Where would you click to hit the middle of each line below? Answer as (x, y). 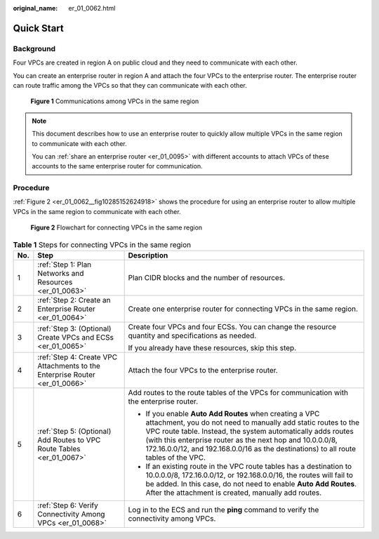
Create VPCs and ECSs (76, 337)
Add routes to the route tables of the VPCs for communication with (238, 392)
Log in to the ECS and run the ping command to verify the (224, 510)
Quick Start (38, 28)
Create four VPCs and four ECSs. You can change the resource (232, 326)
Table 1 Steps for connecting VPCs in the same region (102, 244)
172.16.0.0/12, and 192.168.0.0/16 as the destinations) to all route (251, 448)
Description (148, 255)
